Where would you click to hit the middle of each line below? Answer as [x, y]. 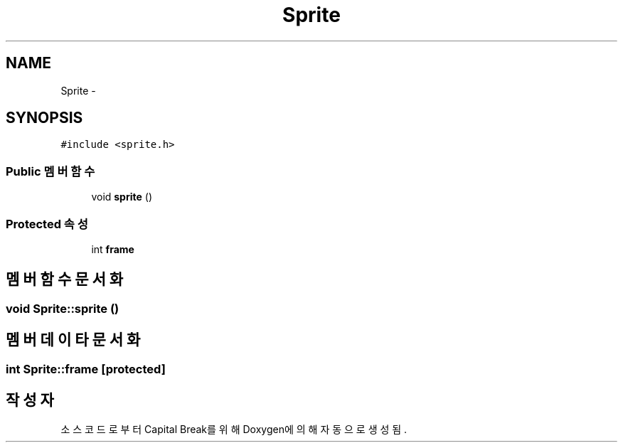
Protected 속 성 [47, 224]
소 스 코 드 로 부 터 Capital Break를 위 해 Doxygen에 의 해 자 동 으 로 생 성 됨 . [234, 430]
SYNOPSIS [44, 118]
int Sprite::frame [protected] [86, 369]
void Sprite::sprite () [63, 308]
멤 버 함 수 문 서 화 [65, 279]
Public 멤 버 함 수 [50, 171]
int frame [113, 249]
